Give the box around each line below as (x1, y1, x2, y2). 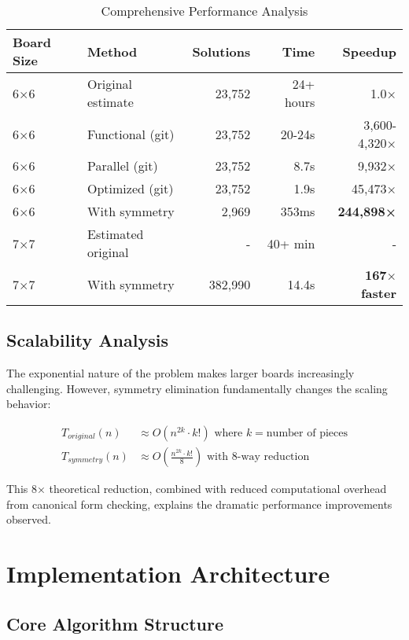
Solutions (192, 42, 251, 61)
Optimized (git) (87, 179, 174, 197)
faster (361, 284, 396, 302)
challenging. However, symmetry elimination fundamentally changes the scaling (6, 380, 388, 396)
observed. (6, 511, 51, 528)
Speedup (342, 42, 396, 61)
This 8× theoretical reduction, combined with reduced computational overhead (6, 480, 387, 497)
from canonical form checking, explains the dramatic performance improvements (6, 495, 392, 512)
